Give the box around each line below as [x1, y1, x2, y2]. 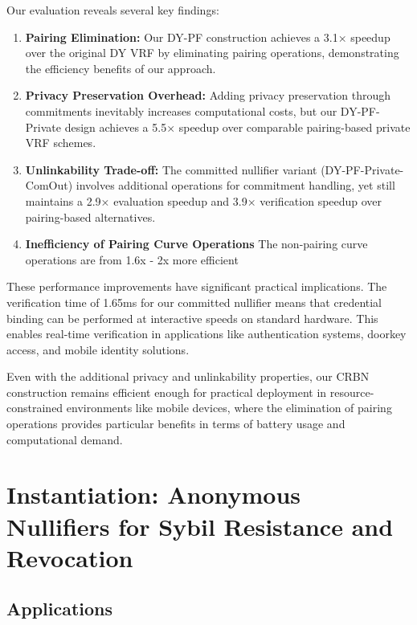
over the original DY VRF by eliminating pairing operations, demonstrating [25, 44, 399, 61]
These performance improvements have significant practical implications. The [6, 278, 387, 295]
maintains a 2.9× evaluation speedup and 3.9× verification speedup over [25, 192, 382, 209]
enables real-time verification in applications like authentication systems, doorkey [6, 325, 407, 342]
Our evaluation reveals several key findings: [6, 2, 219, 18]
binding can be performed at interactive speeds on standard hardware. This [6, 309, 378, 326]
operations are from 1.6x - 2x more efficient [25, 251, 239, 268]
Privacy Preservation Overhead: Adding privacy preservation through [25, 87, 391, 104]
